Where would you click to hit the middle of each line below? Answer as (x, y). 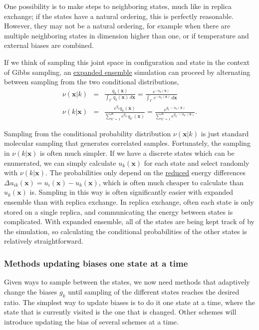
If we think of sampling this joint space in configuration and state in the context (127, 62)
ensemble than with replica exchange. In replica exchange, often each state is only (129, 202)
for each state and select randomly (197, 163)
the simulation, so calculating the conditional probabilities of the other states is (126, 231)
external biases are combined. (49, 45)
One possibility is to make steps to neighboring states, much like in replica (118, 6)
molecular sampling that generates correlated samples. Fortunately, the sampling (127, 143)
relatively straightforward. (44, 241)
